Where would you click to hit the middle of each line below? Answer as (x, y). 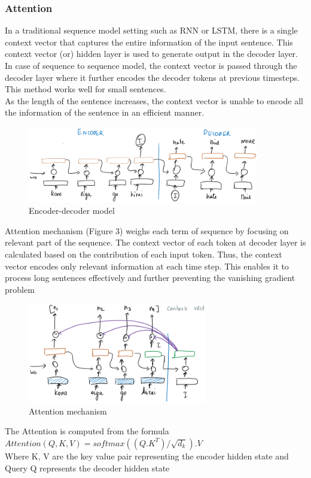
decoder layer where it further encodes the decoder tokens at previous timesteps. (152, 77)
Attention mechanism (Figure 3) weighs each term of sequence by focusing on (147, 230)
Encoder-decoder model (72, 211)
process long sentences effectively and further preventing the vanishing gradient (150, 278)
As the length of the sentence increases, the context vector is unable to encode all (154, 100)
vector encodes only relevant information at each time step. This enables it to (147, 266)
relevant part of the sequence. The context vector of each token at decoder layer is (155, 242)
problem (20, 289)
